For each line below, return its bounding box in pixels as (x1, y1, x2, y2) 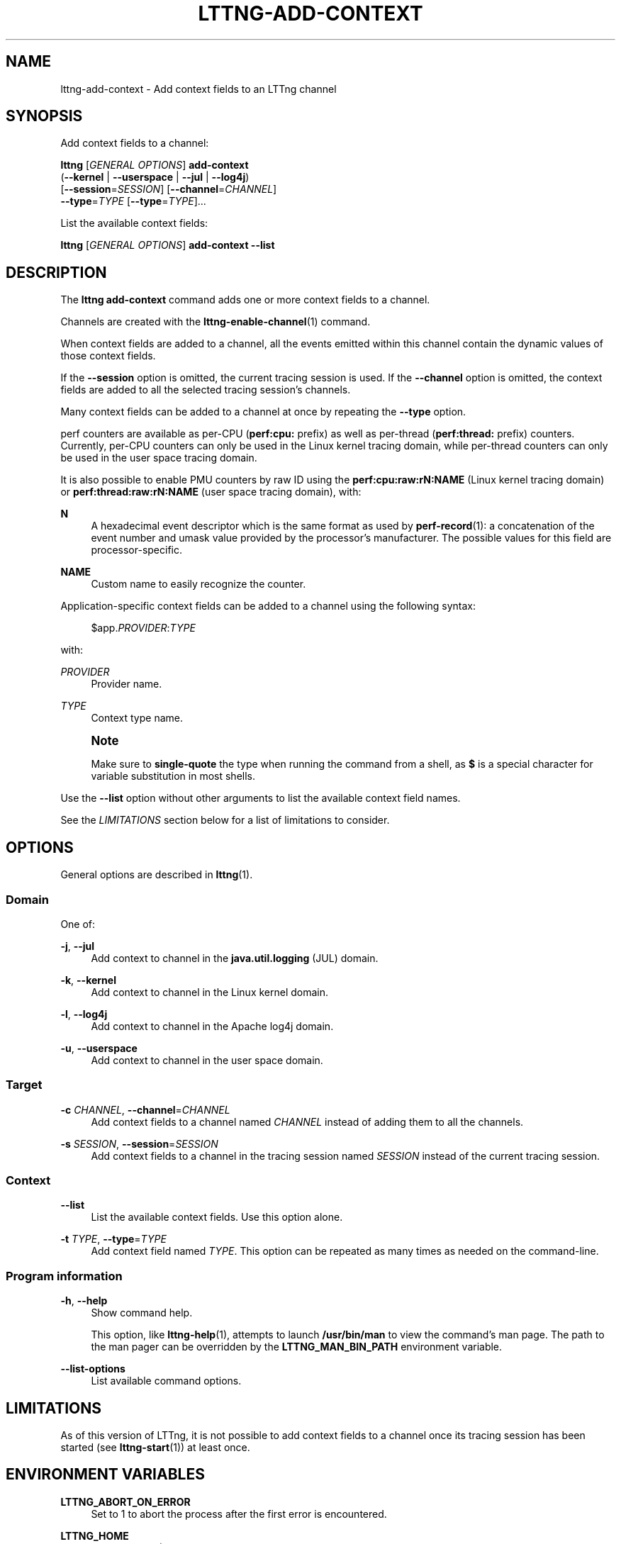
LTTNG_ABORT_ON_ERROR (60, 1495, 191, 1508)
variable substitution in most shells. (91, 770, 256, 783)
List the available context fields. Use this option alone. (91, 1211, 343, 1224)
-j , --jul (60, 939, 95, 952)
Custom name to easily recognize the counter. (91, 578, 306, 591)
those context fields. (60, 349, 156, 362)
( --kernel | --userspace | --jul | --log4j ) (60, 171, 250, 184)
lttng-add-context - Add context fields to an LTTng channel (60, 82, 337, 95)
